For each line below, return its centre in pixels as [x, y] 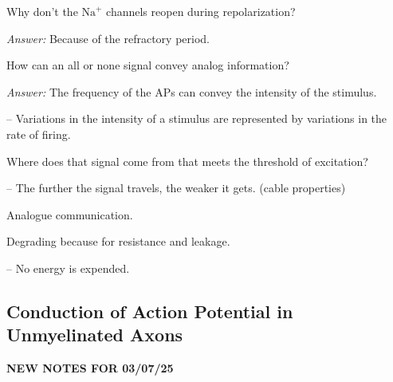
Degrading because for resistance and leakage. [118, 241]
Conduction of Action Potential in [150, 311]
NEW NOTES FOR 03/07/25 [90, 368]
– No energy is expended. [68, 268]
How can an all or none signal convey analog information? [148, 65]
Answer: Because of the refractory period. [108, 38]
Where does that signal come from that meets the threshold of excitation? [187, 161]
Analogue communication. [70, 214]
